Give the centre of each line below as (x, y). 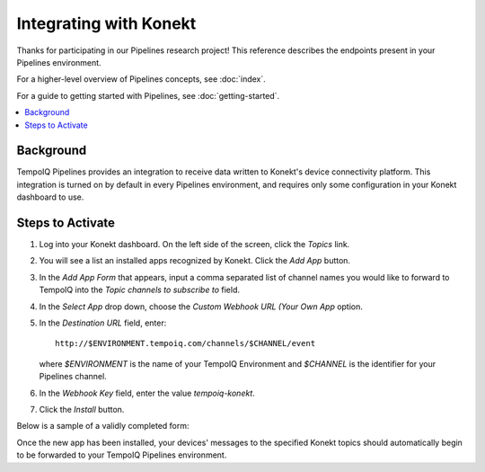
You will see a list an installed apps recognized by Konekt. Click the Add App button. (194, 261)
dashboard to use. (50, 197)
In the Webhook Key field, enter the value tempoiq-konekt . (147, 393)
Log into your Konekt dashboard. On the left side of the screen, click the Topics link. (194, 245)
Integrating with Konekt (106, 23)
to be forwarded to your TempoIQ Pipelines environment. (122, 455)
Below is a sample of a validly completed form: (103, 426)
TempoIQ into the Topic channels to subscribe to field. (139, 290)
